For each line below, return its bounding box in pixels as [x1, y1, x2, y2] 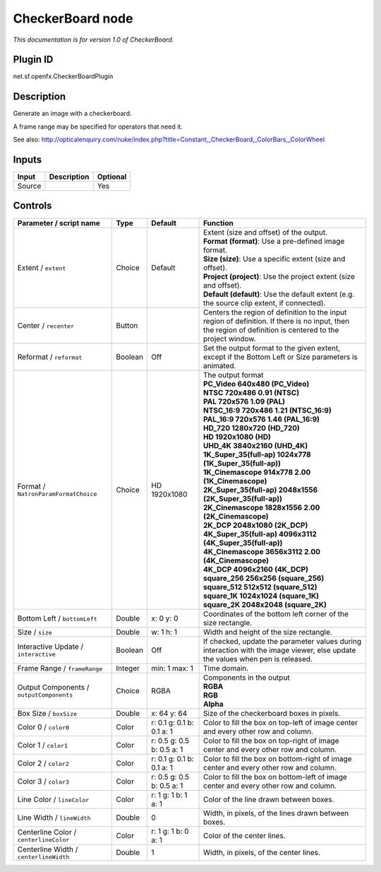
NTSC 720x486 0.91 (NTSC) [203, 387, 300, 397]
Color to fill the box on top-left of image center [203, 717, 358, 727]
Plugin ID [13, 54, 54, 66]
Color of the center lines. [203, 830, 286, 840]
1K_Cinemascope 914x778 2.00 [203, 467, 311, 477]
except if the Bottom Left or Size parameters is [203, 352, 358, 362]
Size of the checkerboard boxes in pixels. [203, 708, 341, 718]
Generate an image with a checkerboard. [13, 110, 132, 118]
